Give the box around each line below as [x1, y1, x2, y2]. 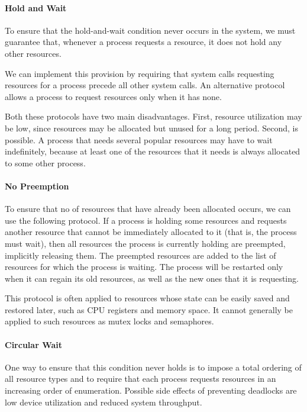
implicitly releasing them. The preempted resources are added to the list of [5, 249, 276, 261]
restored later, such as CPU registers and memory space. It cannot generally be [5, 303, 293, 316]
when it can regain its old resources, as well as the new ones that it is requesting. [5, 272, 299, 284]
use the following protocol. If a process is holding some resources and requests [5, 214, 287, 226]
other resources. [5, 47, 62, 59]
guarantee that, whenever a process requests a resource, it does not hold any [5, 36, 282, 48]
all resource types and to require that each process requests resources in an [5, 372, 276, 385]
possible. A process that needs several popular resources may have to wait [5, 133, 273, 146]
